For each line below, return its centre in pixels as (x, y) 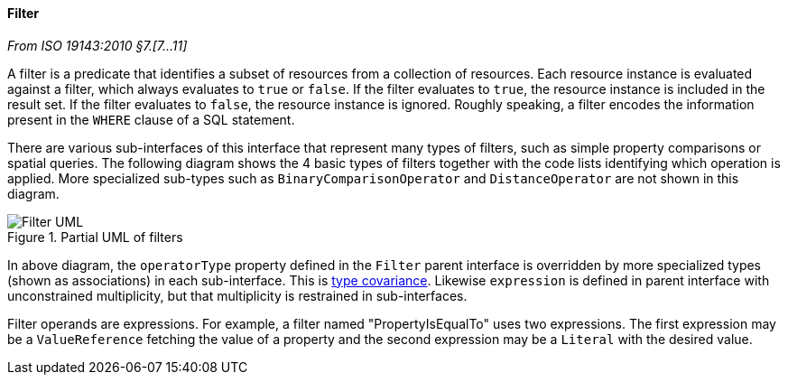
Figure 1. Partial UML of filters (95, 237)
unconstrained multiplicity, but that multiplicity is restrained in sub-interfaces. (237, 295)
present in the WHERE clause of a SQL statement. (151, 119)
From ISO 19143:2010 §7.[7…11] (97, 45)
